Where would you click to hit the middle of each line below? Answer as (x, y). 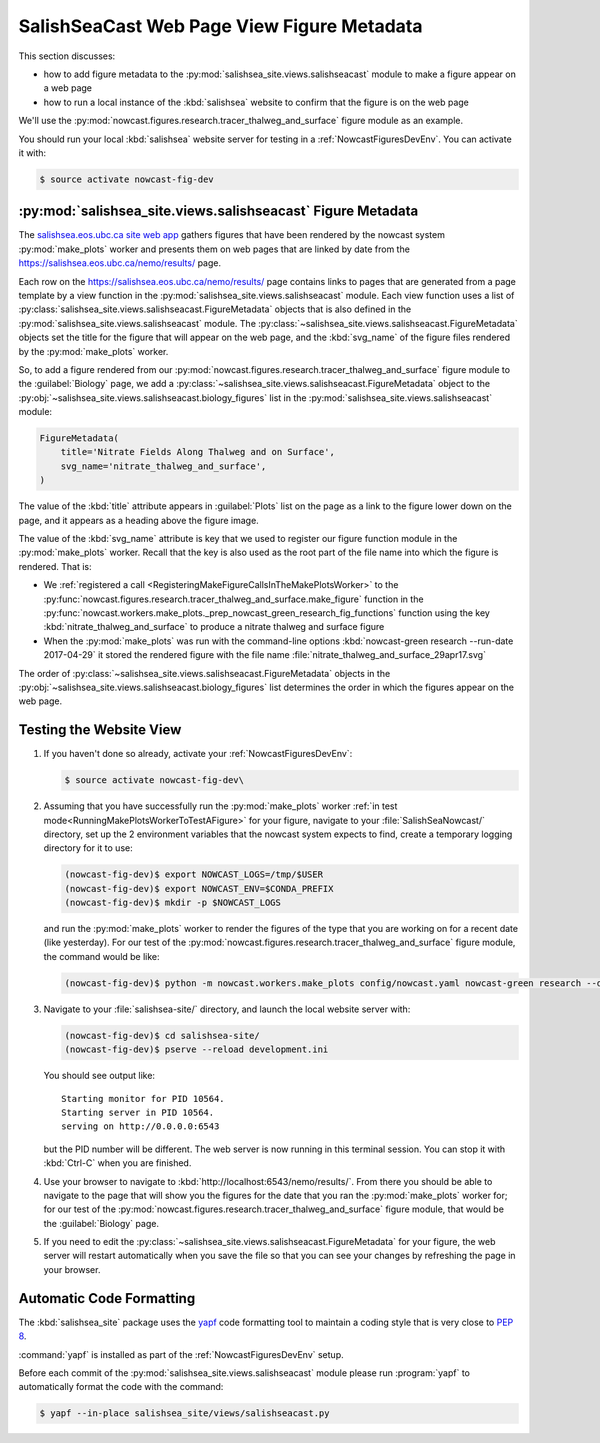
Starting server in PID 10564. (138, 1112)
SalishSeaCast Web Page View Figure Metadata (220, 26)
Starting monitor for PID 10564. (143, 1098)
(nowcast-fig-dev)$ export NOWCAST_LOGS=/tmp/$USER (194, 874)
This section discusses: (67, 56)
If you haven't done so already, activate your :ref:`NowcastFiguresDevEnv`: (198, 754)
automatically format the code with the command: (121, 1387)
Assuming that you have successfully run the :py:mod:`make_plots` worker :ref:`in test (220, 806)
